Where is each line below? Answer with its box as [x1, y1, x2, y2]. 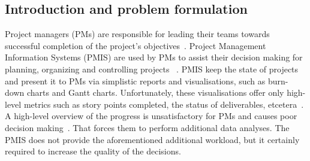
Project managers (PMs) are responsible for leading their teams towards [5, 28, 270, 40]
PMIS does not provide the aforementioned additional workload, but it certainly [5, 133, 300, 145]
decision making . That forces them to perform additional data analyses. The [5, 121, 290, 133]
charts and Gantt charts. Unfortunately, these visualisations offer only [26, 86, 284, 99]
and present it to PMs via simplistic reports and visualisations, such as [5, 74, 266, 87]
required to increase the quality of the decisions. [5, 145, 181, 157]
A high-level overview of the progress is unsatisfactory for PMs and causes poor [5, 110, 297, 122]
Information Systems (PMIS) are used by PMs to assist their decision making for [5, 51, 303, 63]
